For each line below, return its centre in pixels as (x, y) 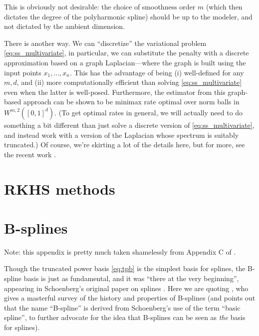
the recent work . (30, 154)
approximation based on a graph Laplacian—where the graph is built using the (125, 62)
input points (23, 72)
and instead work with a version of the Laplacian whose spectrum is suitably (122, 135)
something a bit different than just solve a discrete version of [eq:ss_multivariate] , (129, 125)
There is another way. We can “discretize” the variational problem (105, 43)
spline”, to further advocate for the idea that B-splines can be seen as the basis (125, 317)
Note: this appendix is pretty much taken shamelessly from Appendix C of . (120, 251)
